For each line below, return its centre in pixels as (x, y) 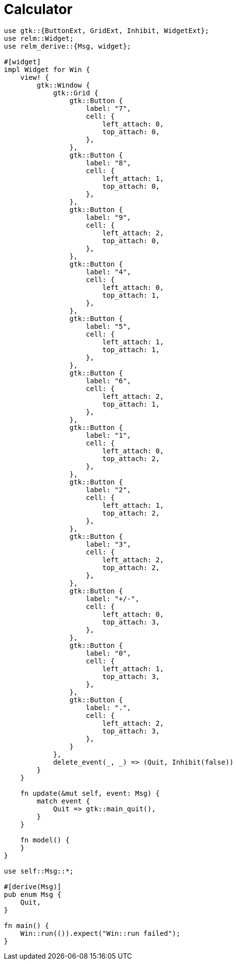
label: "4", (109, 272)
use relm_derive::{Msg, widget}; (68, 46)
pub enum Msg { (33, 894)
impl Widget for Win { (47, 69)
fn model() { (45, 840)
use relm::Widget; (39, 38)
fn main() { (27, 925)
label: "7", (109, 108)
